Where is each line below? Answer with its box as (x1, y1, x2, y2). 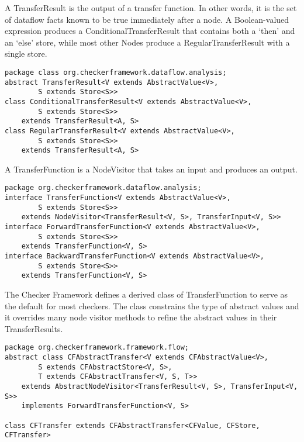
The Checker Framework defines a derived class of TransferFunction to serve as (5, 288, 288, 301)
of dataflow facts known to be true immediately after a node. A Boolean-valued (5, 13, 289, 25)
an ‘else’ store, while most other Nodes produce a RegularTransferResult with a (5, 36, 290, 48)
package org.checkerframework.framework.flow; (5, 343, 189, 352)
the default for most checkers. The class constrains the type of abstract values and (5, 299, 299, 312)
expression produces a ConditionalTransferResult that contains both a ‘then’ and (5, 25, 295, 37)
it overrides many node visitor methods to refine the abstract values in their (5, 311, 277, 323)
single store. (5, 47, 47, 60)
